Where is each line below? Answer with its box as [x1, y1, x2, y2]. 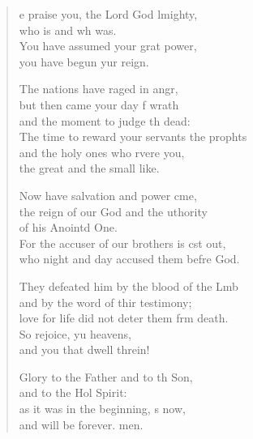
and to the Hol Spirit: [19, 384, 127, 401]
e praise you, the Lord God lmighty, [19, 6, 198, 22]
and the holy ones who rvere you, [19, 143, 185, 160]
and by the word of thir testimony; [19, 293, 192, 310]
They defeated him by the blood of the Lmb [19, 277, 238, 294]
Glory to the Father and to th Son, [19, 368, 193, 385]
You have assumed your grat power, [19, 37, 197, 54]
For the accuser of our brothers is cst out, [19, 234, 226, 251]
